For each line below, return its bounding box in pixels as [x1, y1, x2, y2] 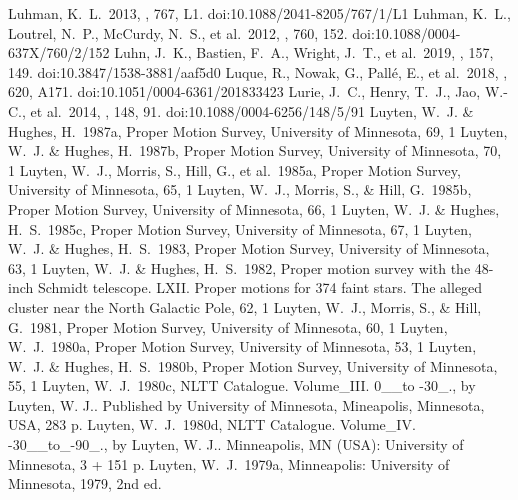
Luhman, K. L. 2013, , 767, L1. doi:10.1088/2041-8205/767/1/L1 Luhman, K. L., [8, 3, 511, 23]
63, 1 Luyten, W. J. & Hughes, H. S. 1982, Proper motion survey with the [8, 257, 471, 278]
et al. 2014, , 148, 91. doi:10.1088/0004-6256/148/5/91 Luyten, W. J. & [30, 100, 474, 121]
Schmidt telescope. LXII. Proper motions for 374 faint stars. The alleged [37, 277, 483, 298]
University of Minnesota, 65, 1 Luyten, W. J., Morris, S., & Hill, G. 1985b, [8, 179, 472, 200]
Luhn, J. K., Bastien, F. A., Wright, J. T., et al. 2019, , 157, [114, 42, 494, 63]
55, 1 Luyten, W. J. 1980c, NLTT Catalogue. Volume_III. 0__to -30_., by [8, 375, 476, 396]
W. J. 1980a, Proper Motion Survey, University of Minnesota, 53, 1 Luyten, [8, 336, 477, 357]
